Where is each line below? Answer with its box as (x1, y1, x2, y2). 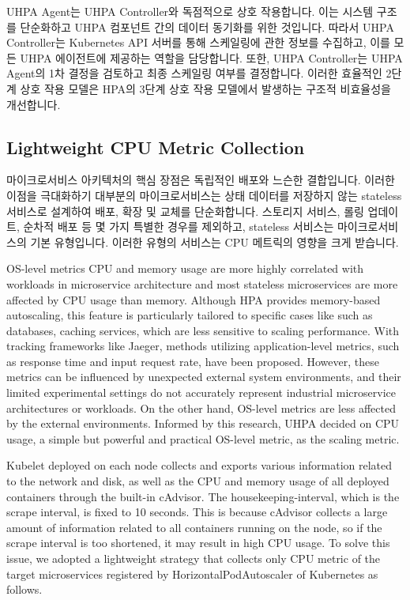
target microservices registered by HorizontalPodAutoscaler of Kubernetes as (6, 565, 378, 582)
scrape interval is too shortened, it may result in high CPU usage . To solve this (6, 534, 390, 551)
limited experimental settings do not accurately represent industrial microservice (6, 384, 396, 401)
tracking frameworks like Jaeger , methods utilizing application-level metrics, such (6, 338, 400, 354)
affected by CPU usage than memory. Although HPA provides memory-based (6, 291, 381, 308)
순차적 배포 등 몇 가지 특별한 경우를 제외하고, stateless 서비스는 (23, 218, 334, 235)
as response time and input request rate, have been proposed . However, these (6, 353, 379, 369)
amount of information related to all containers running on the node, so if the (6, 519, 382, 535)
